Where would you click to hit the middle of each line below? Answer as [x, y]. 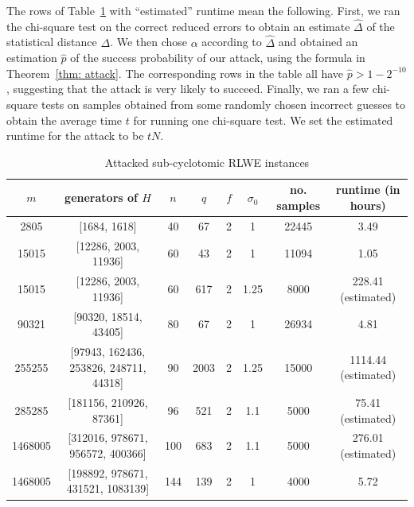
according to [232, 42]
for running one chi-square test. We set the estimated [263, 120]
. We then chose [149, 42]
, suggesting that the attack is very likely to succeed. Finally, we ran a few [188, 89]
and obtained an [318, 42]
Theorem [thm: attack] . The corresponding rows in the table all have [175, 73]
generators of [101, 197]
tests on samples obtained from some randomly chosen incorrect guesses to [224, 104]
